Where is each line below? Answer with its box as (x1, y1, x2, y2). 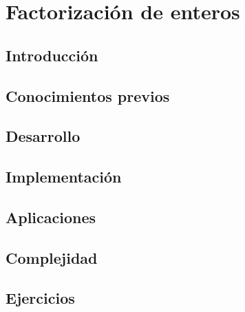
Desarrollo (6, 125, 81, 147)
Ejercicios (6, 287, 75, 309)
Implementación (6, 166, 122, 187)
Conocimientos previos (6, 85, 170, 106)
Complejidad (6, 247, 98, 268)
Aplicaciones (6, 206, 96, 227)
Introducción (6, 44, 98, 65)
